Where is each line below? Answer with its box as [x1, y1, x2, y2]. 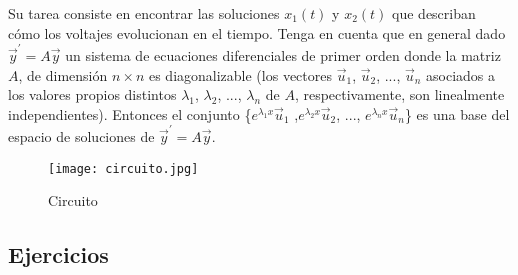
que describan [392, 3, 476, 23]
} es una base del [404, 103, 510, 124]
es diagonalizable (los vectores [148, 64, 332, 85]
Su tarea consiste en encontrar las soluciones [8, 3, 280, 23]
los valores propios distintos [8, 84, 177, 105]
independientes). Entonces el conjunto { [8, 103, 252, 124]
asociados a [426, 64, 496, 85]
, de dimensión [18, 64, 108, 85]
